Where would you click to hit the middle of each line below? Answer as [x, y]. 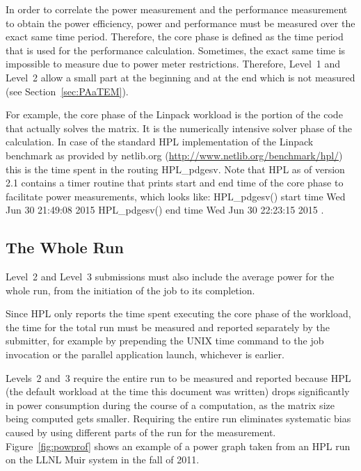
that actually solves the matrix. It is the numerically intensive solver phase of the [179, 128]
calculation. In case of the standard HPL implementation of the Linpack [160, 142]
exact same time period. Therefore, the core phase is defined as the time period [175, 37]
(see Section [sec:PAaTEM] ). [67, 91]
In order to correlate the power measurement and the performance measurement [177, 9]
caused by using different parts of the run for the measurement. [141, 432]
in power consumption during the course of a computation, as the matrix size [170, 405]
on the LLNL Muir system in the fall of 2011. [103, 460]
